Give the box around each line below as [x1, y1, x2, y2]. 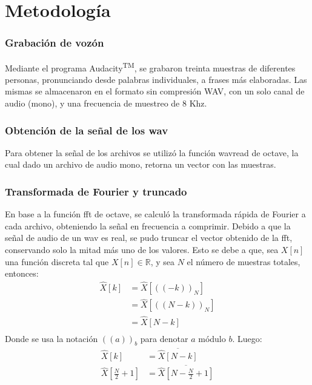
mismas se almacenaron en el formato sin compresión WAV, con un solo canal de [5, 85, 305, 97]
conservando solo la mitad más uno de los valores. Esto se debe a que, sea [5, 243, 279, 256]
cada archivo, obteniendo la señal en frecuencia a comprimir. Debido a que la [5, 219, 291, 232]
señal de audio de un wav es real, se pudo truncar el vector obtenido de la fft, [5, 231, 293, 244]
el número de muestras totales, [187, 255, 300, 268]
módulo [198, 332, 226, 344]
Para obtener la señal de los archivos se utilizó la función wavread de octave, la [5, 146, 299, 159]
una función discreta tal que [5, 255, 109, 268]
